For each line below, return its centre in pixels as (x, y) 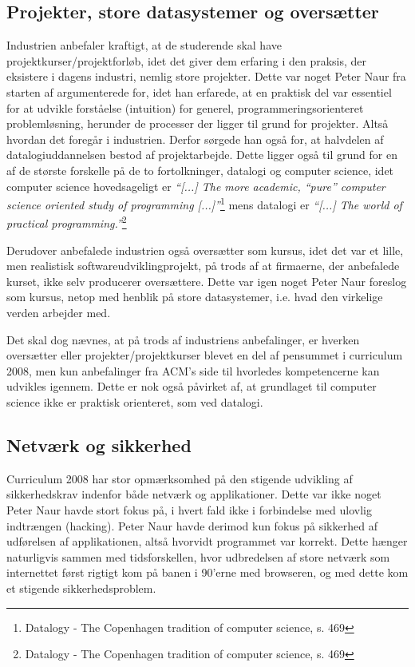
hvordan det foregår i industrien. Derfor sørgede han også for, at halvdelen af (195, 139)
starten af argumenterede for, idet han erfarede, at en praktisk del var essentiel (199, 91)
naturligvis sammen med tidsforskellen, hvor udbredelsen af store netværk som (198, 556)
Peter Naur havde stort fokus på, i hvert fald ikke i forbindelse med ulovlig (189, 509)
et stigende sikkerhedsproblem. (81, 588)
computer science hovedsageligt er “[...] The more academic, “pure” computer (196, 186)
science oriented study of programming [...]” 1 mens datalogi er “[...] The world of (204, 203)
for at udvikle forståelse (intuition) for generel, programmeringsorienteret (185, 107)
